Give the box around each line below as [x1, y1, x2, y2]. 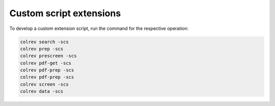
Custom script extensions [9, 8, 121, 19]
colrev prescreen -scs [20, 53, 77, 59]
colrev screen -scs [20, 81, 69, 87]
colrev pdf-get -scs [20, 60, 71, 66]
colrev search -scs [20, 39, 69, 45]
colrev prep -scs [20, 46, 64, 52]
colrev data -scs [20, 89, 64, 94]
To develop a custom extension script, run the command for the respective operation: [9, 25, 189, 31]
